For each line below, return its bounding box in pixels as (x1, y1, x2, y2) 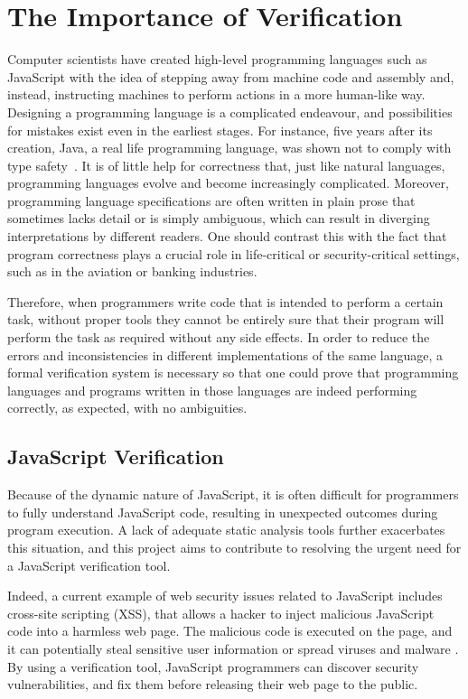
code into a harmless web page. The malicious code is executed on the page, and (7, 621, 453, 640)
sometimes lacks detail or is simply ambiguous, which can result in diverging (7, 209, 430, 228)
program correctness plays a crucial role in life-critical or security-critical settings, (7, 244, 460, 263)
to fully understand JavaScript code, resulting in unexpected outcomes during (7, 502, 438, 521)
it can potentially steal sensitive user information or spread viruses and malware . (7, 638, 459, 657)
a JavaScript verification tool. (7, 555, 171, 574)
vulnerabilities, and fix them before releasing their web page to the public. (7, 675, 418, 694)
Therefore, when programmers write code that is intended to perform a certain (7, 292, 444, 311)
